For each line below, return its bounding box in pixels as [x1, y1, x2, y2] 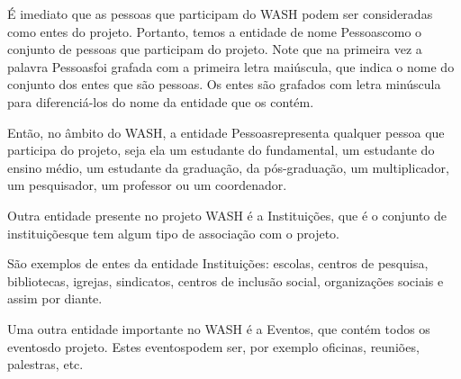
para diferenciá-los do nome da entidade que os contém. [7, 92, 314, 111]
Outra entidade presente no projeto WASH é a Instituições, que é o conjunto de [7, 205, 447, 224]
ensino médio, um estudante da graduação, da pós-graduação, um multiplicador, [7, 158, 449, 176]
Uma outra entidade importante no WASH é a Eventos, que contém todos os [7, 319, 430, 338]
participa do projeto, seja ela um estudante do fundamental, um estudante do [7, 140, 435, 159]
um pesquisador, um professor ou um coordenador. [7, 176, 287, 194]
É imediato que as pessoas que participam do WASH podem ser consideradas [7, 5, 433, 23]
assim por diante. [7, 289, 103, 308]
